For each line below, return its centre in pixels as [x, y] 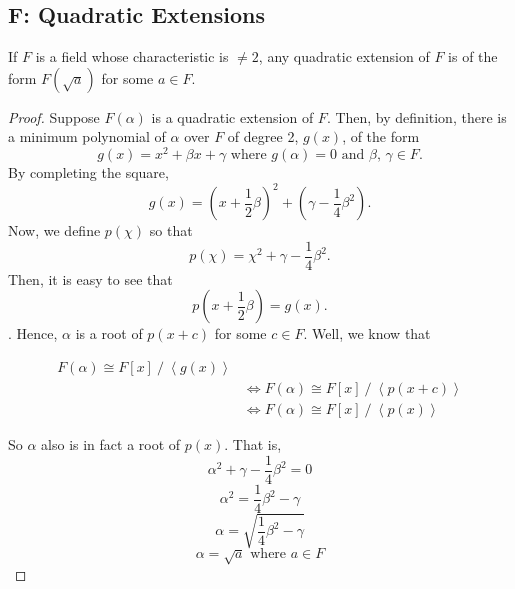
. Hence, [33, 333]
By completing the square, [88, 172]
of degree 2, [263, 136]
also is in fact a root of [111, 444]
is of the [473, 56]
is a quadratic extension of [232, 116]
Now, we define [54, 230]
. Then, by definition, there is [416, 116]
